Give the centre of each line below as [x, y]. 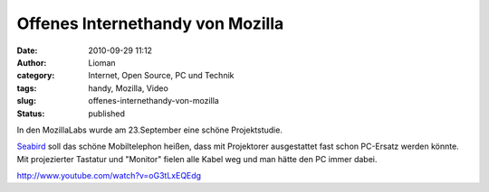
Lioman [102, 62]
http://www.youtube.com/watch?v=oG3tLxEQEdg [109, 176]
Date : [27, 50]
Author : [32, 62]
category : [36, 76]
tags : [27, 88]
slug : [26, 101]
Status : [31, 114]
